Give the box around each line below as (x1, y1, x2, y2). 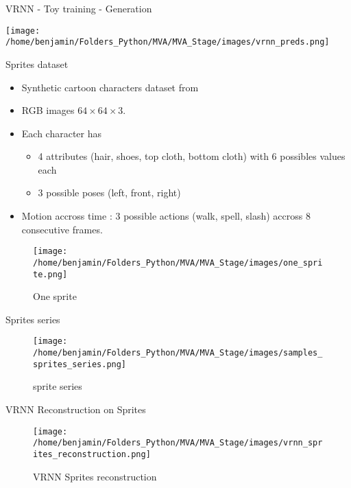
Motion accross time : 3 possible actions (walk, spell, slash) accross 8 (21, 209, 311, 223)
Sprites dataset (5, 56, 69, 71)
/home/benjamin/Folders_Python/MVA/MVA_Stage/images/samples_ (33, 348, 323, 358)
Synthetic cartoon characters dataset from (21, 80, 199, 94)
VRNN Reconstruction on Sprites (5, 402, 146, 416)
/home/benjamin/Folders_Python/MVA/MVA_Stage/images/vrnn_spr (33, 438, 323, 448)
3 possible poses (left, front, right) (38, 185, 181, 200)
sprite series (33, 379, 82, 393)
